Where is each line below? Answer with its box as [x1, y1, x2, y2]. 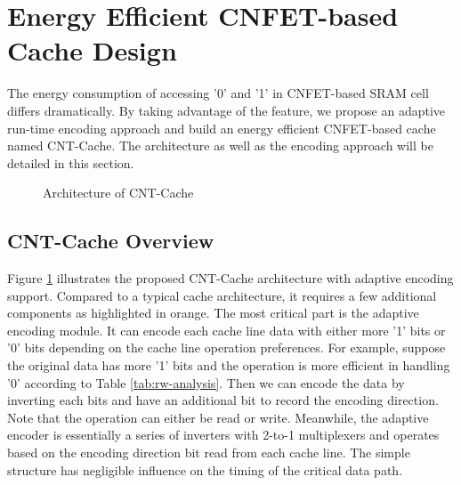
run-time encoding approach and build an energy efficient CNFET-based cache [7, 118, 436, 137]
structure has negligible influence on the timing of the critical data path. [7, 460, 403, 479]
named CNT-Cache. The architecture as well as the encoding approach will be [7, 136, 433, 155]
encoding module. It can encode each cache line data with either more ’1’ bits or [7, 320, 446, 339]
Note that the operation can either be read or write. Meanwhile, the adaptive [7, 408, 429, 426]
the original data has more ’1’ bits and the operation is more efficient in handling [7, 356, 450, 375]
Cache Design [7, 32, 177, 69]
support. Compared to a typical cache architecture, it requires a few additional [7, 286, 437, 304]
